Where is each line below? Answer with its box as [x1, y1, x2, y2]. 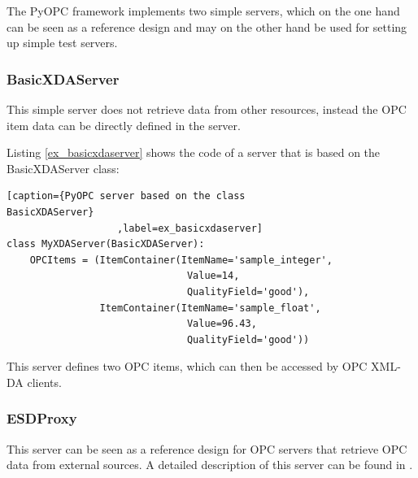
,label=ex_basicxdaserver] [117, 222, 263, 234]
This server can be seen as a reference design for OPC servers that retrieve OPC [7, 440, 407, 457]
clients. [27, 373, 62, 390]
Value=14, [186, 270, 240, 282]
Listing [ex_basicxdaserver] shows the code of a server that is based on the [7, 144, 381, 161]
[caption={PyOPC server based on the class [7, 190, 246, 202]
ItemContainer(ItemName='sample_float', [99, 302, 321, 314]
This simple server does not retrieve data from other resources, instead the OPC [7, 101, 407, 117]
